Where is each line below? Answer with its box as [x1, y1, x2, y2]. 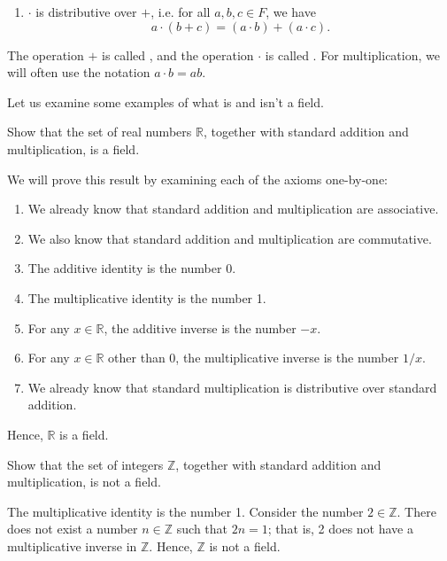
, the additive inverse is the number [104, 318, 297, 337]
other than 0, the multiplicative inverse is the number [108, 348, 399, 367]
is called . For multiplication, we [265, 45, 440, 64]
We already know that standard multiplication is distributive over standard [27, 378, 437, 396]
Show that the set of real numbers [7, 122, 192, 141]
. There [397, 502, 436, 520]
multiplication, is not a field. [7, 472, 161, 491]
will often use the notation [7, 63, 150, 82]
